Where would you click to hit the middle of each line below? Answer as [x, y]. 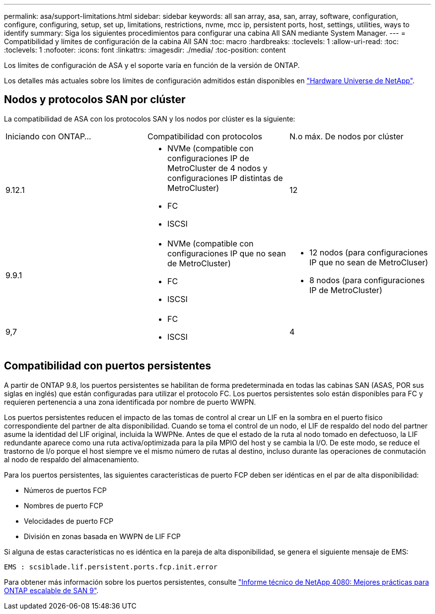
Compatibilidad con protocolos [205, 136]
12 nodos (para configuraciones [368, 252]
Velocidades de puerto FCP [69, 521]
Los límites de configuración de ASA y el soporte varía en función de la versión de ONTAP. [152, 65]
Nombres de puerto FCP [64, 505]
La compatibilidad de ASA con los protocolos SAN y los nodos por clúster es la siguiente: [150, 119]
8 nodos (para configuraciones [367, 280]
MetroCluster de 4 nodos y [217, 168]
